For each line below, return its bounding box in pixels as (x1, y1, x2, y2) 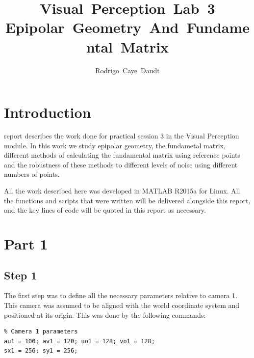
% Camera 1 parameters (4, 328, 78, 335)
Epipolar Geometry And (5, 17, 179, 37)
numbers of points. (4, 169, 60, 179)
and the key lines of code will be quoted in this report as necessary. (4, 205, 206, 215)
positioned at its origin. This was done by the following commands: (4, 309, 206, 320)
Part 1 (4, 233, 48, 253)
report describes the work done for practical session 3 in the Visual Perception (4, 131, 239, 141)
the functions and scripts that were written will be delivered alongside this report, (4, 195, 251, 205)
